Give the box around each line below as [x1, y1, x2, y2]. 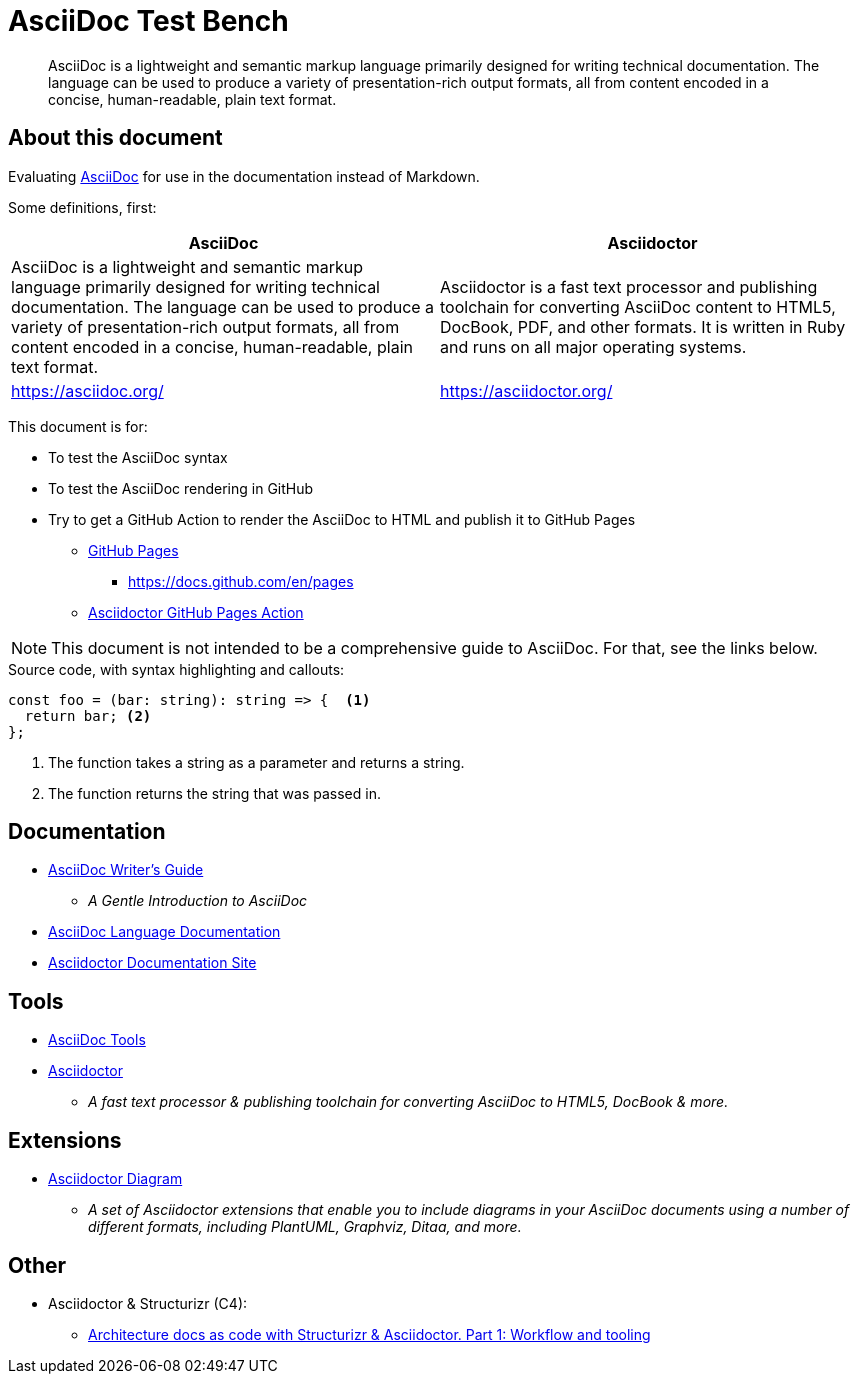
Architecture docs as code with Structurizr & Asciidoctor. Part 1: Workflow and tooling [88, 1325, 651, 1343]
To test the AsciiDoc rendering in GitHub [48, 479, 314, 497]
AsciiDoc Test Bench [8, 4, 289, 38]
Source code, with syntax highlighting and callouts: [8, 660, 345, 678]
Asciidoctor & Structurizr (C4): [48, 1294, 248, 1312]
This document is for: [8, 417, 148, 435]
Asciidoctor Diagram [48, 1170, 183, 1188]
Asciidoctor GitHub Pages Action [88, 603, 304, 621]
